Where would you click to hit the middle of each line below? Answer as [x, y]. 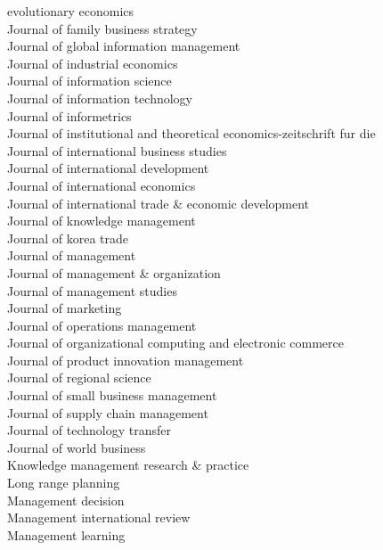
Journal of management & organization [114, 272]
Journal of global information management [124, 46]
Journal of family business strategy [102, 28]
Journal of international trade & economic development [159, 203]
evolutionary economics [71, 11]
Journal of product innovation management [126, 360]
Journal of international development [108, 168]
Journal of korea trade [68, 238]
